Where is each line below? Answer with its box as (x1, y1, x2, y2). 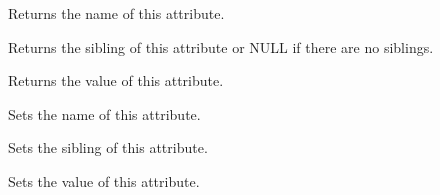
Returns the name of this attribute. (8, 3, 225, 23)
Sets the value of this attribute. (8, 170, 200, 191)
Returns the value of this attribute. (8, 70, 224, 91)
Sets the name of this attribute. (8, 103, 201, 124)
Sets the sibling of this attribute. (8, 137, 208, 158)
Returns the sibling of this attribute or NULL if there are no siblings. (8, 36, 434, 57)
